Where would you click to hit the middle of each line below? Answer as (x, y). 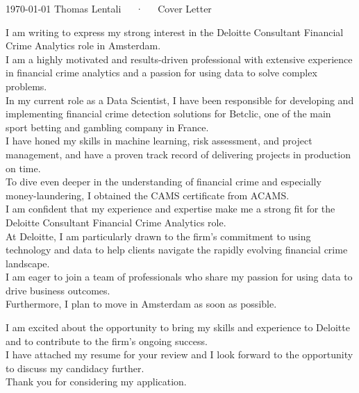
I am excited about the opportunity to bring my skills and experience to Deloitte (178, 327)
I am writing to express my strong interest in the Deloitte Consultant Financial (175, 32)
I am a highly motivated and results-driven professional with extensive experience (179, 59)
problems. (26, 86)
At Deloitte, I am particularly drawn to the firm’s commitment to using (158, 236)
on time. (23, 168)
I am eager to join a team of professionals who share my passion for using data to (179, 277)
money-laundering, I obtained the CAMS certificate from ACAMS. (148, 195)
